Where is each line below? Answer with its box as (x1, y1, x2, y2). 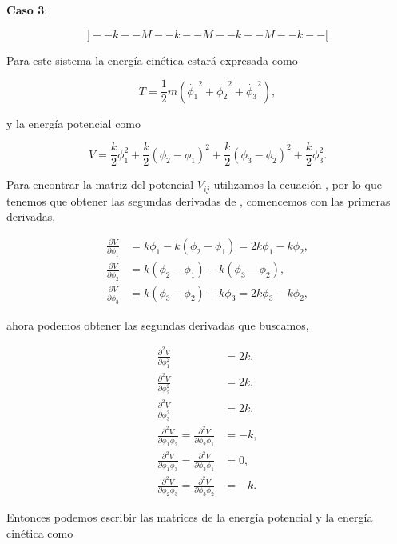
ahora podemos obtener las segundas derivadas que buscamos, (6, 316, 309, 333)
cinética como (6, 524, 73, 541)
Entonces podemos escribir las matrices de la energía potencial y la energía (6, 509, 373, 526)
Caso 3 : (6, 2, 48, 18)
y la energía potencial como (6, 114, 141, 131)
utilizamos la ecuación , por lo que (213, 176, 382, 193)
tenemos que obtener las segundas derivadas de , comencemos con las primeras (6, 192, 391, 209)
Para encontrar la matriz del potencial (6, 176, 194, 193)
